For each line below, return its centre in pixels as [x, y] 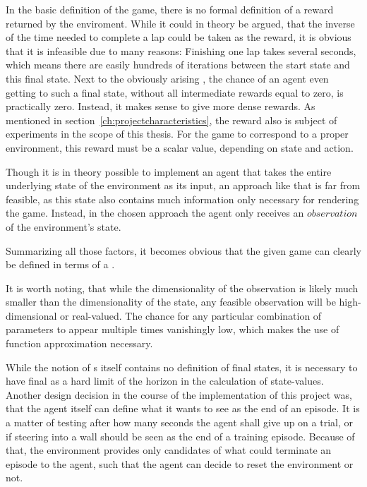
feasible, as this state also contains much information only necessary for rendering [182, 199]
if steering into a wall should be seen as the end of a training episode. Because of [180, 436]
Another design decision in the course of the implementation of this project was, [179, 394]
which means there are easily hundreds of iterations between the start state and [178, 65]
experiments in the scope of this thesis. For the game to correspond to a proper [177, 134]
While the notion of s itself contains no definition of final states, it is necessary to [182, 367]
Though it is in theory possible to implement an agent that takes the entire [169, 171]
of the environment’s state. [64, 226]
